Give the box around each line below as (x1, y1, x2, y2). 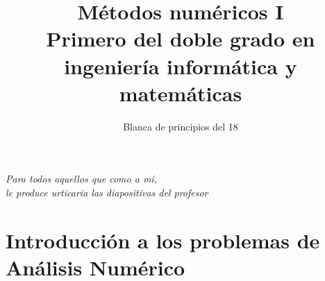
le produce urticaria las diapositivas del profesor (6, 185, 208, 199)
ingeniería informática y (64, 51, 297, 80)
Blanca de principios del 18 (123, 119, 238, 133)
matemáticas (119, 78, 242, 107)
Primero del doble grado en (46, 24, 315, 53)
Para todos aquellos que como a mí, (6, 171, 157, 186)
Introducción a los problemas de (6, 225, 320, 254)
